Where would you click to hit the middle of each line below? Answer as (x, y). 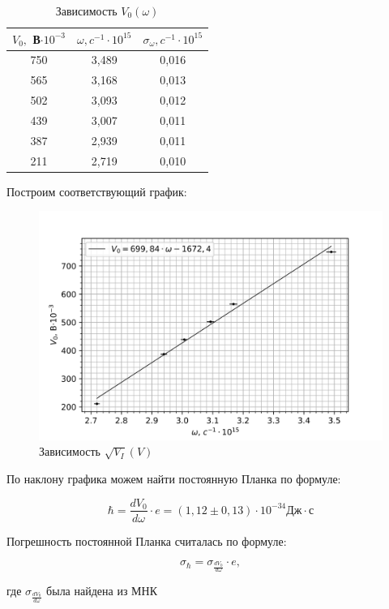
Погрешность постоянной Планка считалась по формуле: (147, 540)
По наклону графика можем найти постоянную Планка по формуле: (174, 478)
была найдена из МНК (102, 591)
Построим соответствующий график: (97, 191)
